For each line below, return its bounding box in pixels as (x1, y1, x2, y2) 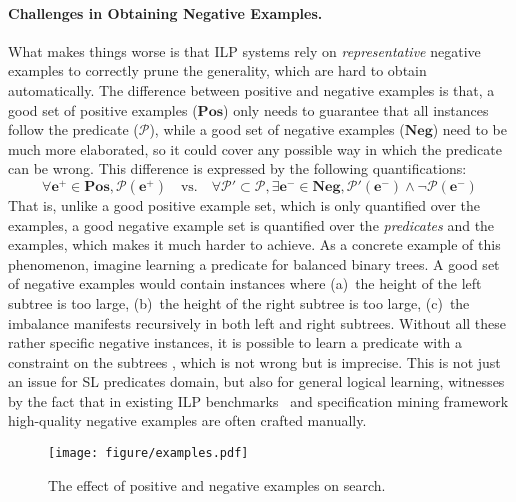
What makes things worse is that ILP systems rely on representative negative (8, 40, 481, 61)
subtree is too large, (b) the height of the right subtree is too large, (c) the (8, 292, 470, 313)
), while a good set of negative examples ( (149, 119, 405, 140)
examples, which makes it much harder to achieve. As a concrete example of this (8, 234, 501, 255)
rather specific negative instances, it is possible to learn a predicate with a (8, 332, 463, 353)
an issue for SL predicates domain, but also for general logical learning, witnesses (8, 371, 505, 392)
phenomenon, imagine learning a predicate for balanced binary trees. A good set (8, 253, 500, 274)
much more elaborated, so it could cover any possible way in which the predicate (8, 138, 502, 159)
